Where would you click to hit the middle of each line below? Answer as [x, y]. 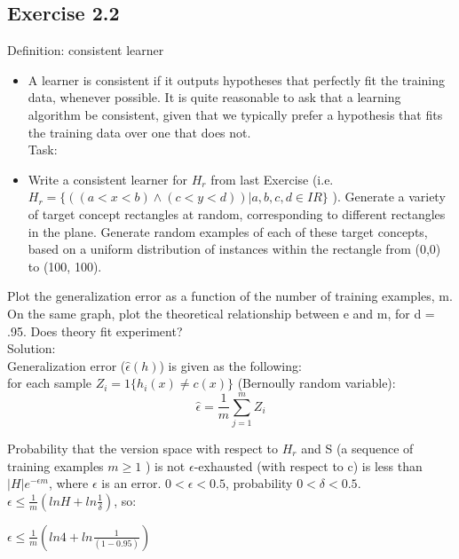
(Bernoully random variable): [317, 383]
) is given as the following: [230, 365]
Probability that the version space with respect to [143, 449]
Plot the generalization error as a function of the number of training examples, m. [230, 296]
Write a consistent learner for [107, 179]
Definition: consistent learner [86, 50]
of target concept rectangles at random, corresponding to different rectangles [237, 213]
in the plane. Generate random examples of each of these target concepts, [228, 231]
